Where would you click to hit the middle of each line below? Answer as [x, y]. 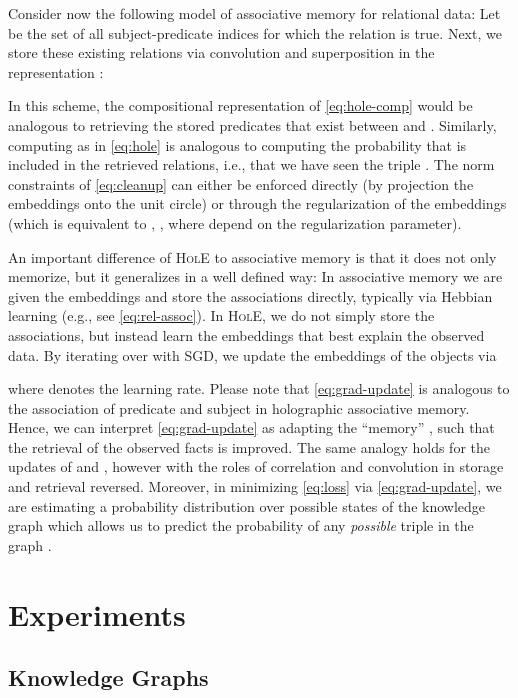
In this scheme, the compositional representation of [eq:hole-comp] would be [240, 105]
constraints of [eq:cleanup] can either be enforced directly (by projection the [241, 183]
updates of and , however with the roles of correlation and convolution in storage [256, 466]
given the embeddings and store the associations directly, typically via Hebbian [250, 295]
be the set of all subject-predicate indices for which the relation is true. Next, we [255, 32]
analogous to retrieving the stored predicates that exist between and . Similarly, [252, 124]
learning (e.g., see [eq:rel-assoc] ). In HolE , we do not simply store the [221, 315]
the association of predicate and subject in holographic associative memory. [239, 407]
